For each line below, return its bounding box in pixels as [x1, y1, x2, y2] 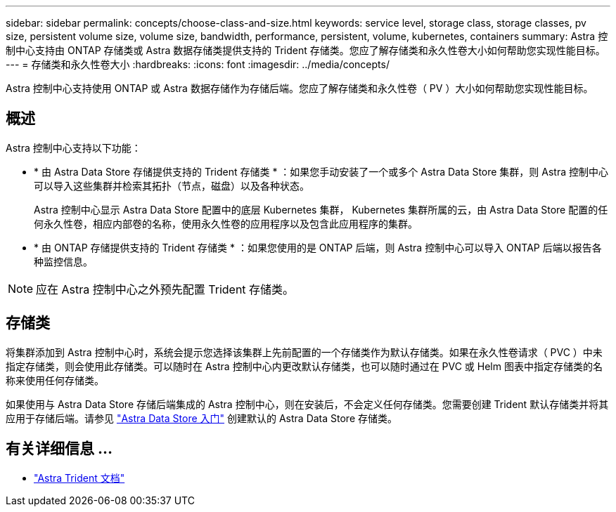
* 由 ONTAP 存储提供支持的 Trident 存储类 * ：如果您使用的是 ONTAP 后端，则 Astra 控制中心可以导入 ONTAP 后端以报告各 [34, 241, 602, 254]
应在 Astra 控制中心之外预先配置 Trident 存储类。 [36, 282, 295, 296]
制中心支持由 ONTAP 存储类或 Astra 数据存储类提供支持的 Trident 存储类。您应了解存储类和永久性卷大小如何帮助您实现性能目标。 [6, 44, 605, 56]
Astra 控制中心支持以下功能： [6, 141, 141, 154]
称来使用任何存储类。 [6, 374, 104, 386]
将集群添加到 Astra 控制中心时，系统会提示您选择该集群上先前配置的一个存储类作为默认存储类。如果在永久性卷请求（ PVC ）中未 [6, 346, 603, 358]
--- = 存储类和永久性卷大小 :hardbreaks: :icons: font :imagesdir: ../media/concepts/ [6, 58, 390, 70]
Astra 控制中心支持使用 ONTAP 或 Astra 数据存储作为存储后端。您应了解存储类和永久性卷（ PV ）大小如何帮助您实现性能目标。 [6, 82, 593, 94]
